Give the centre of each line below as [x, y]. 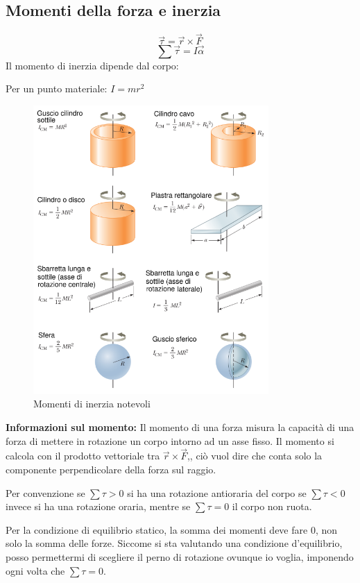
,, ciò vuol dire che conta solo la [255, 456]
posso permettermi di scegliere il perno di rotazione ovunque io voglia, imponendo [180, 556]
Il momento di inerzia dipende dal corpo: [92, 65]
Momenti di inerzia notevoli [92, 404]
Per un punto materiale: [57, 88]
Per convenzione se [45, 492]
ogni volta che [35, 570]
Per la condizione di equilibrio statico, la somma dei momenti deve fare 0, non [172, 529]
